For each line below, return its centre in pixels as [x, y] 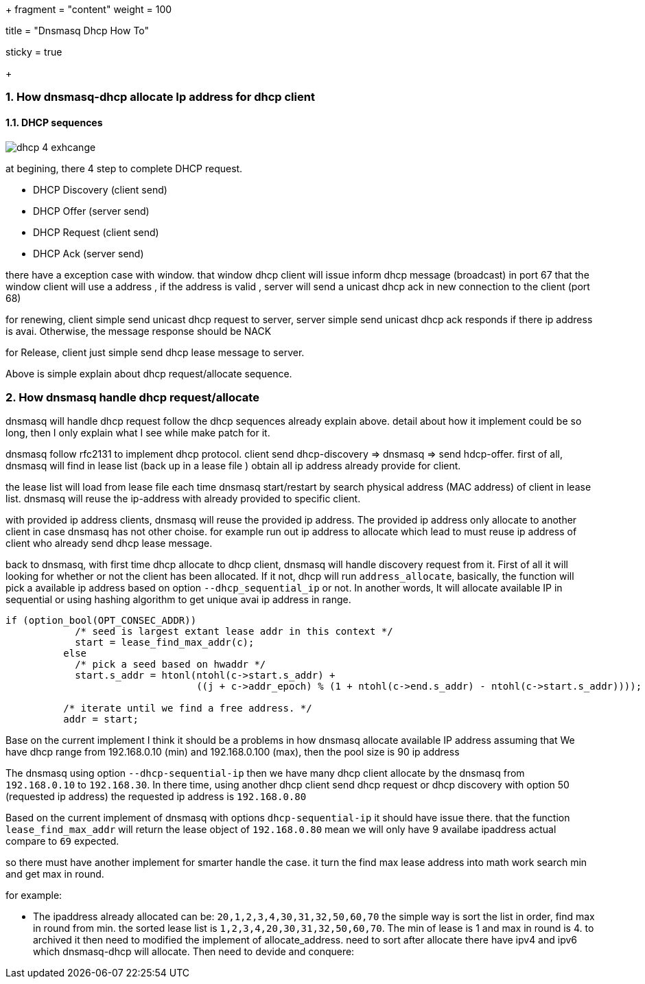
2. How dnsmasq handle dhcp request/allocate [132, 397]
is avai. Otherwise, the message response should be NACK [139, 331]
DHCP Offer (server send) [91, 211]
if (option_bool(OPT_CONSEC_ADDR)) [101, 621]
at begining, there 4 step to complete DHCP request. [124, 168]
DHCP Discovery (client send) [100, 189]
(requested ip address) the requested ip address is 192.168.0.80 [156, 797]
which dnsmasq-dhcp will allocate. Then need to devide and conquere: [194, 952]
